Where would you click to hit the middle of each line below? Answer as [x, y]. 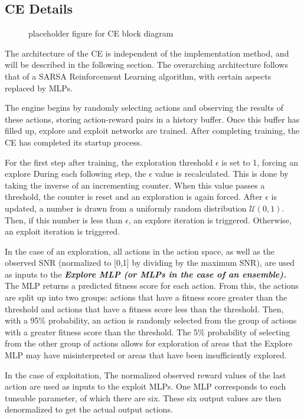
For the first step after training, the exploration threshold [109, 162]
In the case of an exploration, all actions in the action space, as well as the [140, 251]
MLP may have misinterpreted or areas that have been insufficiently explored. [146, 355]
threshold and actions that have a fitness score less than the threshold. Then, [144, 309]
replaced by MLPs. [39, 88]
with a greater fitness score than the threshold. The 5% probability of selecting [148, 331]
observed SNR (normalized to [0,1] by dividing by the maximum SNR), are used [150, 263]
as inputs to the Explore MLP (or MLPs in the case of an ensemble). [146, 274]
